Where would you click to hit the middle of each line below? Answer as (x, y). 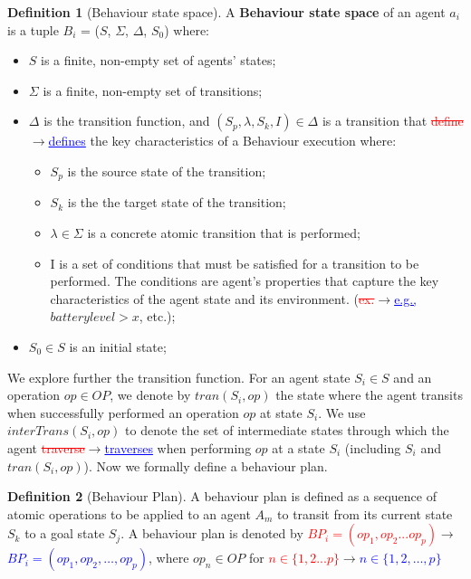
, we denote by (150, 395)
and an (413, 377)
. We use (342, 412)
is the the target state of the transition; (177, 202)
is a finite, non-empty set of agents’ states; (159, 60)
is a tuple (33, 29)
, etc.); (157, 316)
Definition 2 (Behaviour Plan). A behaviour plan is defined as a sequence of (222, 496)
